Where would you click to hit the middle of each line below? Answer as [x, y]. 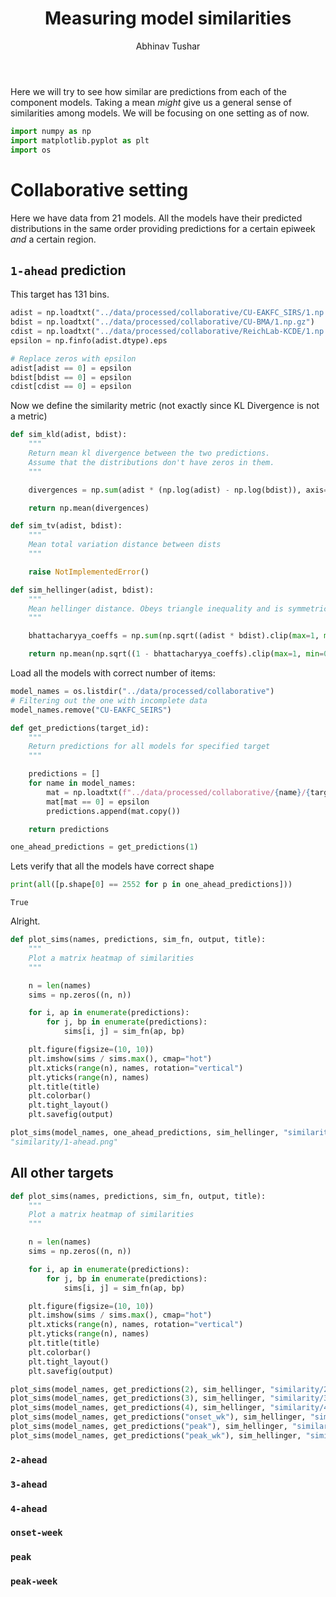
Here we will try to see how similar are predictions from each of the [149, 91]
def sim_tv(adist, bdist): [66, 526]
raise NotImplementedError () [89, 572]
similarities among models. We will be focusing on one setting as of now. [160, 113]
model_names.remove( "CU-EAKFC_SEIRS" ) [91, 710]
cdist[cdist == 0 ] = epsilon [71, 387]
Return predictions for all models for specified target [149, 747]
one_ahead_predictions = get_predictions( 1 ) [104, 847]
